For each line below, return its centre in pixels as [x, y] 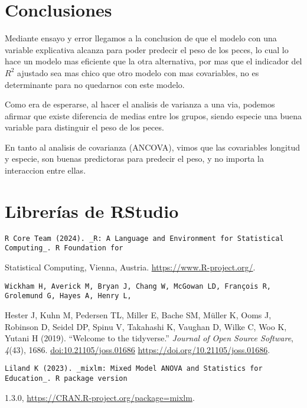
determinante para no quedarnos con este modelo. [95, 84]
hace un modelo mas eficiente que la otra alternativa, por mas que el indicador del [153, 61]
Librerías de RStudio [92, 210]
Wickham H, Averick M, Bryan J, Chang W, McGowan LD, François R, [138, 286]
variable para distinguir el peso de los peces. [84, 127]
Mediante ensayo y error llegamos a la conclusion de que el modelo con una [141, 38]
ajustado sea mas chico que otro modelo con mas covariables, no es [138, 72]
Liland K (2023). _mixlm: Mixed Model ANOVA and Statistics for [134, 369]
